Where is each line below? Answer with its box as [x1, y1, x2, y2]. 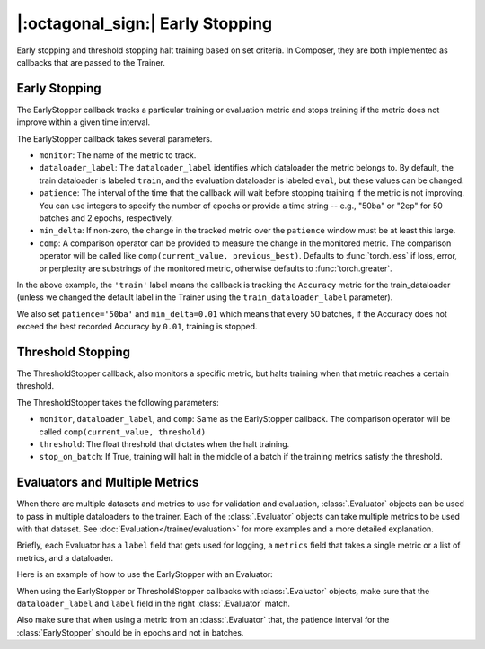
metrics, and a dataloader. [16, 552, 114, 563]
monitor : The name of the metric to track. [39, 150, 197, 161]
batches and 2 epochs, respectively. [39, 212, 174, 224]
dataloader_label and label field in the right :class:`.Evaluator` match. [16, 598, 291, 609]
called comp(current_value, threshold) [39, 426, 207, 437]
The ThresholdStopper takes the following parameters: [16, 397, 219, 408]
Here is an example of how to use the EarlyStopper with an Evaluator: [16, 569, 273, 580]
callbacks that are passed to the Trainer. [16, 57, 165, 67]
